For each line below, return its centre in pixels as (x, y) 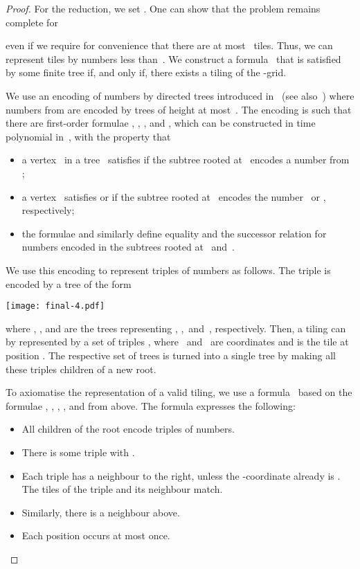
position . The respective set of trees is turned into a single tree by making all (171, 355)
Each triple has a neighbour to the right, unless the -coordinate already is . (181, 475)
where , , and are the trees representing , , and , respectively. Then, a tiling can (176, 328)
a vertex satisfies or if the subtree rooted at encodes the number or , (174, 196)
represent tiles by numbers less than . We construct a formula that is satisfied (173, 58)
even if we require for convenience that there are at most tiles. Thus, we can (169, 45)
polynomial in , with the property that (88, 136)
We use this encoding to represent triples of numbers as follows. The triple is (168, 270)
